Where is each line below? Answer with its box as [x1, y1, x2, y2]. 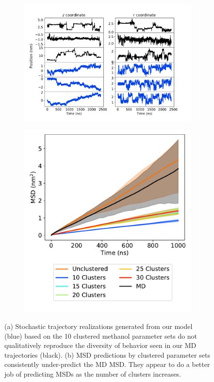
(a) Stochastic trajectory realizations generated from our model [4, 321, 193, 331]
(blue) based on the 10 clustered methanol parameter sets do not [4, 330, 198, 341]
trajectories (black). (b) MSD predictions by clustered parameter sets [4, 349, 210, 360]
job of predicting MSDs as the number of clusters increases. [4, 368, 181, 379]
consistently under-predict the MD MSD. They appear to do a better [4, 359, 210, 369]
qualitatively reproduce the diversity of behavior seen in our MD [4, 340, 197, 350]
